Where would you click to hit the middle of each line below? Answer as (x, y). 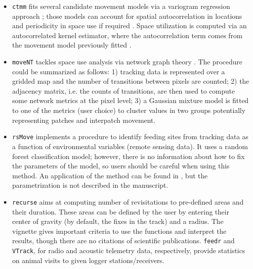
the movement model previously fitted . (72, 45)
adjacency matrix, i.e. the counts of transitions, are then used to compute (124, 90)
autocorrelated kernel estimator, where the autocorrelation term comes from (127, 35)
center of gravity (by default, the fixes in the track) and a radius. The (118, 221)
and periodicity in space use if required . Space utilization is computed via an (129, 26)
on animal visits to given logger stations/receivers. (88, 260)
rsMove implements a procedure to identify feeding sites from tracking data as (130, 136)
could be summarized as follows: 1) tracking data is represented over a (119, 71)
